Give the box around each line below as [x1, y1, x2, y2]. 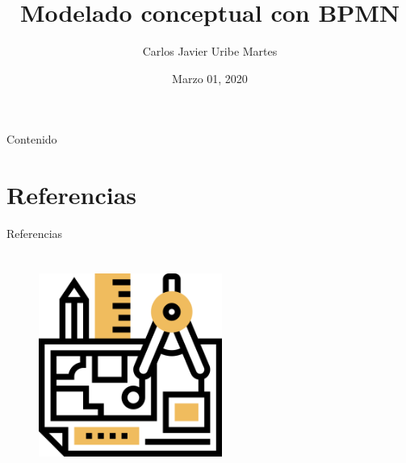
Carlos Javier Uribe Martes [142, 43, 278, 60]
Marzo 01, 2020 [172, 69, 248, 86]
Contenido [6, 131, 57, 148]
